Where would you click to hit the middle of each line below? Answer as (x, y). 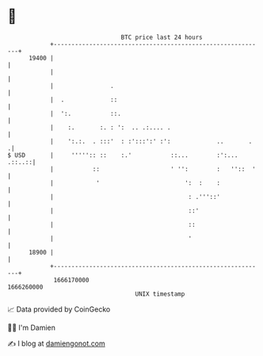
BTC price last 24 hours (162, 37)
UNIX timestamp (160, 294)
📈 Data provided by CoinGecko (59, 309)
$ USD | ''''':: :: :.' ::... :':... (123, 155)
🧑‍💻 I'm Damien (32, 327)
